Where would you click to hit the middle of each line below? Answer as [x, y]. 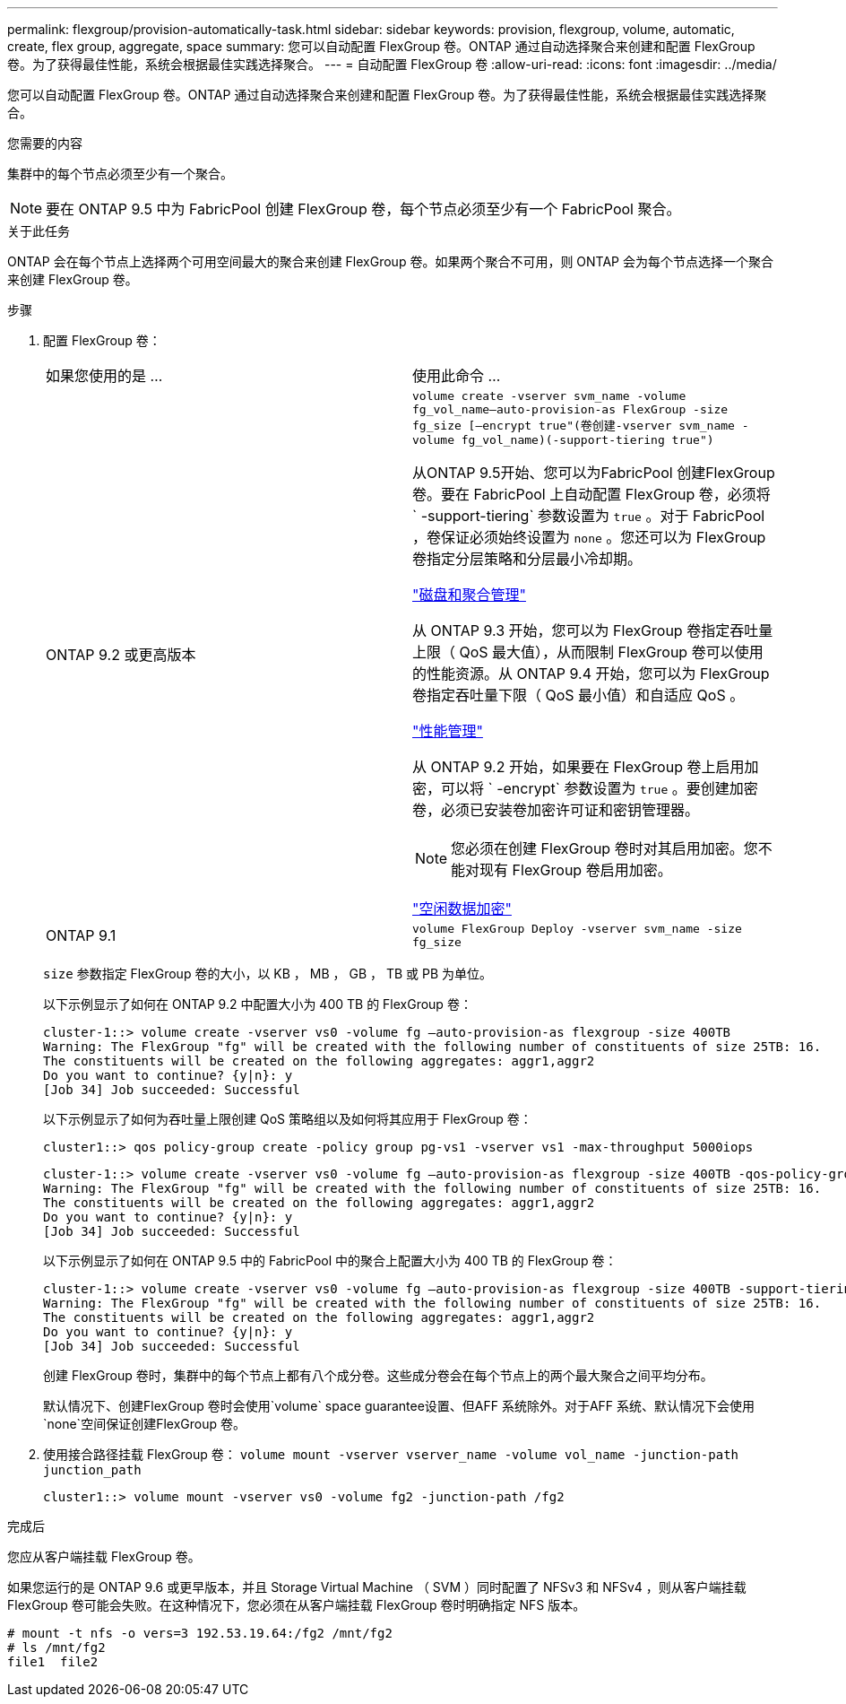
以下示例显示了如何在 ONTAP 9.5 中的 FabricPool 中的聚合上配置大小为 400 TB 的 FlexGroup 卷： [330, 1261]
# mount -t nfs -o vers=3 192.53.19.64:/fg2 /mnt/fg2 [200, 1633]
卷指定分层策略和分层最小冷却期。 [527, 559]
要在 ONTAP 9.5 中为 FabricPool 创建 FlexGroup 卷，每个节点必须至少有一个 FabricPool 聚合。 [363, 209]
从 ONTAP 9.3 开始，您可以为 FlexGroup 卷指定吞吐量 [593, 630]
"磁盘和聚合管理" [469, 595]
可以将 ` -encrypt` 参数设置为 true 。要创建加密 [600, 788]
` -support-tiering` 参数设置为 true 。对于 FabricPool [589, 516]
